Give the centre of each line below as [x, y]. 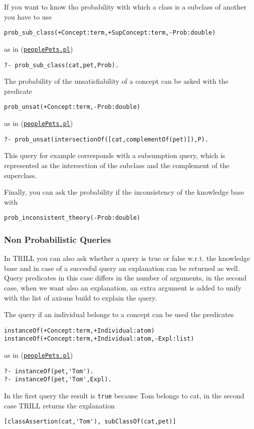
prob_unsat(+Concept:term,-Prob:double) [72, 107]
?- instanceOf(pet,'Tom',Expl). [58, 380]
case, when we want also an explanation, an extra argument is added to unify [123, 287]
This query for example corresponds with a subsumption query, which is [115, 155]
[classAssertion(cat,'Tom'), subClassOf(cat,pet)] [90, 422]
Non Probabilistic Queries [58, 239]
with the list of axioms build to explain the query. [81, 297]
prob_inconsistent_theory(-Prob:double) [72, 218]
